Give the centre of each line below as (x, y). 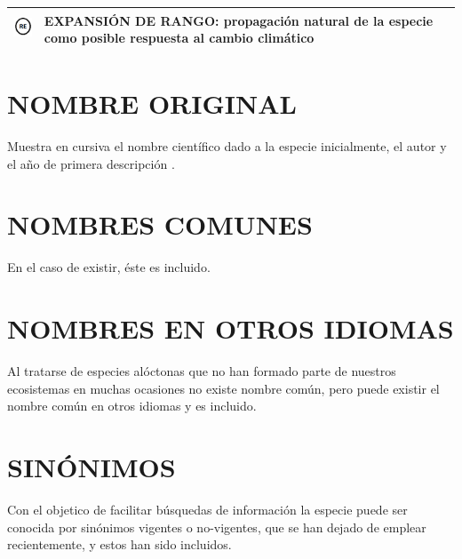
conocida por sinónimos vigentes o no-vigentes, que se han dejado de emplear (217, 527)
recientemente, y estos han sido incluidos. (119, 544)
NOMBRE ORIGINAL (152, 104)
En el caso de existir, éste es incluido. (109, 267)
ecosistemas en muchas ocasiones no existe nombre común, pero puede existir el (223, 388)
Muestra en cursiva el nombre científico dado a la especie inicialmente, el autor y (227, 146)
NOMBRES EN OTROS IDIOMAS (231, 328)
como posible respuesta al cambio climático (179, 38)
